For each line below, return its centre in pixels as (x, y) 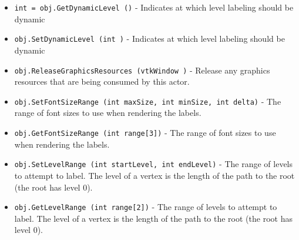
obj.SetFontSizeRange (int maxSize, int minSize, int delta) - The (148, 101)
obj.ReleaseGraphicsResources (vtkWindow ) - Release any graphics (142, 70)
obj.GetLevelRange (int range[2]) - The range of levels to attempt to (146, 207)
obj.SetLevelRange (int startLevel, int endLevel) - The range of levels (154, 164)
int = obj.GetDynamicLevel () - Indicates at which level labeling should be (154, 7)
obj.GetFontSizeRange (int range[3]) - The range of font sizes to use (145, 132)
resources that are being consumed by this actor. (102, 81)
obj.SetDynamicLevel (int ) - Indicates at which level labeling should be (149, 39)
